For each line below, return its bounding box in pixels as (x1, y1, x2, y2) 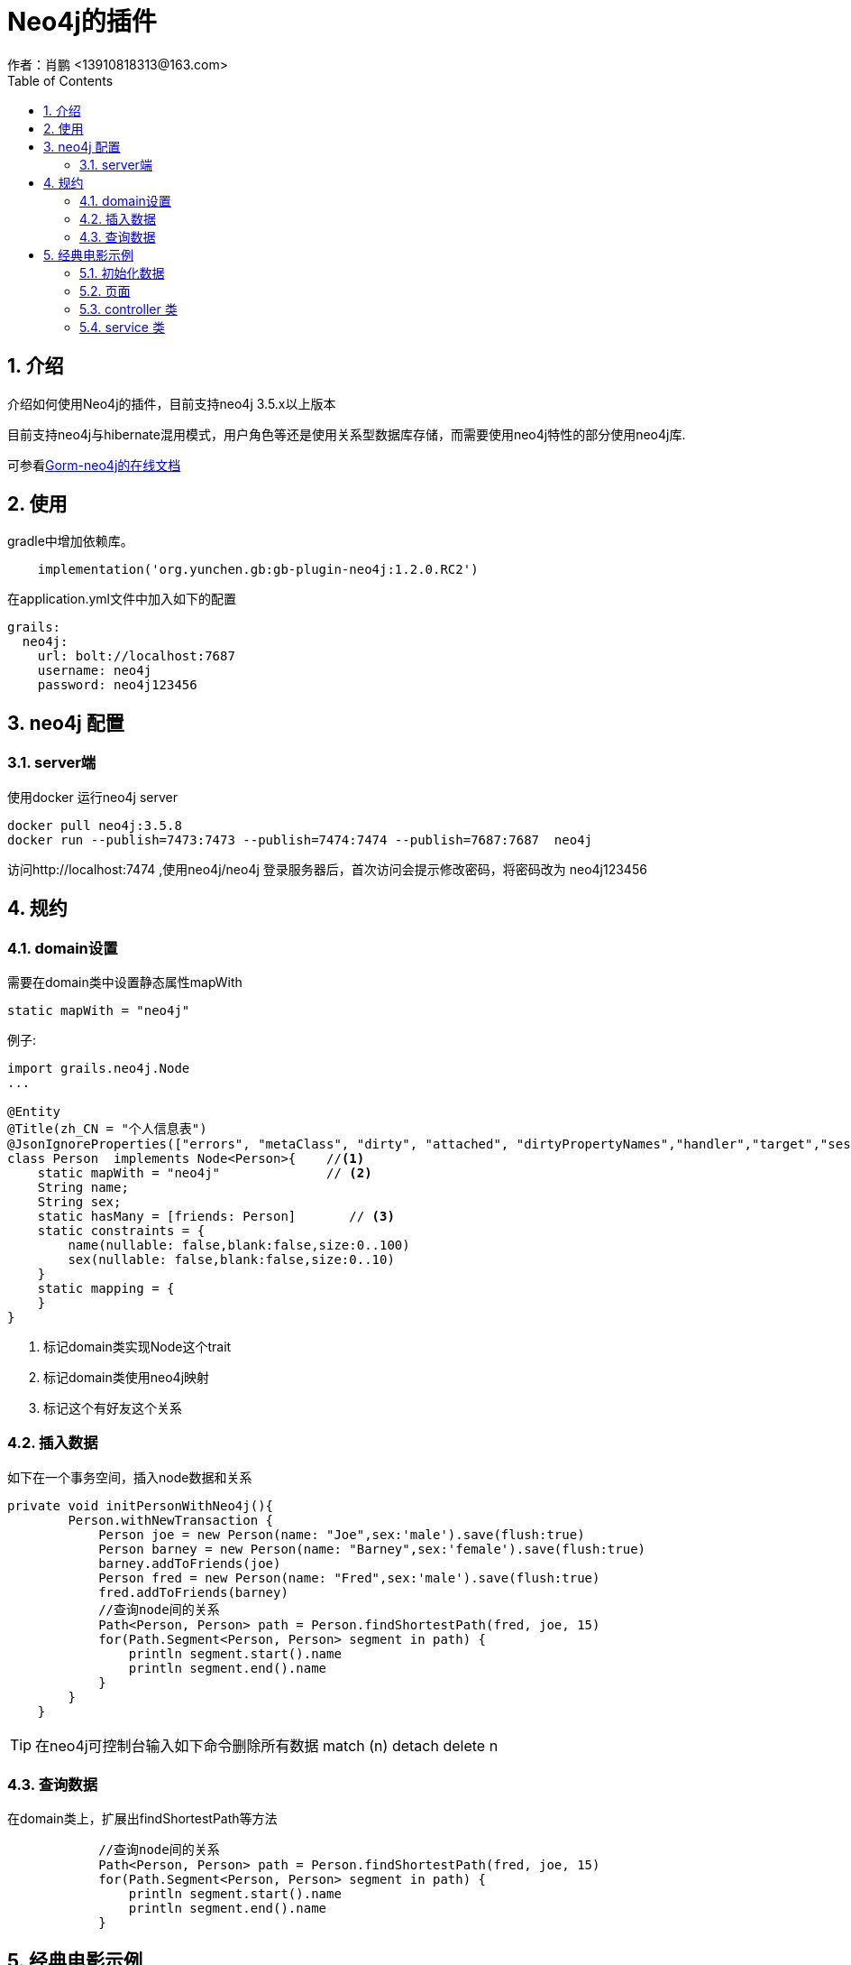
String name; (37, 1179, 129, 1195)
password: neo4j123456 (37, 678, 197, 693)
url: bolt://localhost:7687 (37, 649, 235, 664)
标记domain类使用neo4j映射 (43, 1369, 210, 1385)
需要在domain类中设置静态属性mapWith (7, 973, 242, 990)
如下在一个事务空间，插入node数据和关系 (7, 1469, 252, 1485)
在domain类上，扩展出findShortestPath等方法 (7, 1811, 278, 1827)
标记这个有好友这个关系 (43, 1399, 182, 1416)
